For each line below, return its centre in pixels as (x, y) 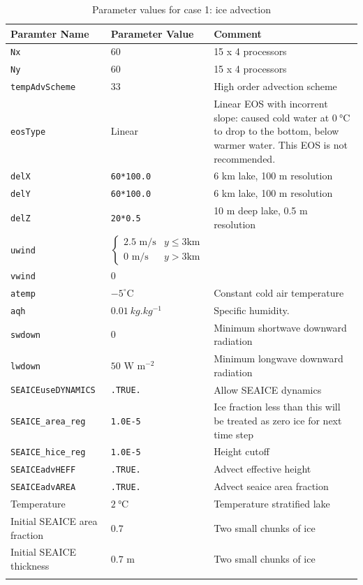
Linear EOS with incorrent (271, 104)
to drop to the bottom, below (276, 131)
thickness (30, 565)
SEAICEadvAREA (43, 488)
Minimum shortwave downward (280, 327)
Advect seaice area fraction (271, 486)
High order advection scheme (275, 86)
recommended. (245, 158)
